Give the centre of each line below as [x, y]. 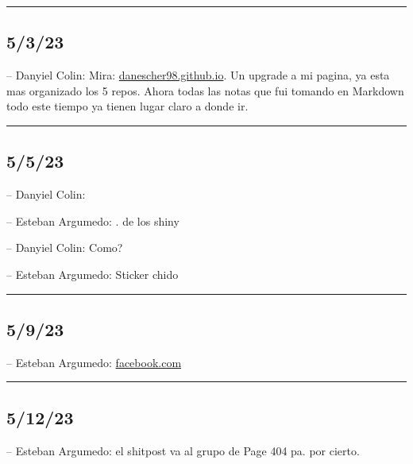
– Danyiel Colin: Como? [65, 247]
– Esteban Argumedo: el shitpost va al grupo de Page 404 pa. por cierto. [183, 450]
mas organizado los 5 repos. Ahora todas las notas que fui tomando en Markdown [205, 90]
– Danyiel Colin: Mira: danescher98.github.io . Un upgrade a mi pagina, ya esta [198, 75]
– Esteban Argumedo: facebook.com [94, 362]
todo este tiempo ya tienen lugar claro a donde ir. [127, 106]
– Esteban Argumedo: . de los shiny [93, 220]
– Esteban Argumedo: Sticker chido [93, 274]
